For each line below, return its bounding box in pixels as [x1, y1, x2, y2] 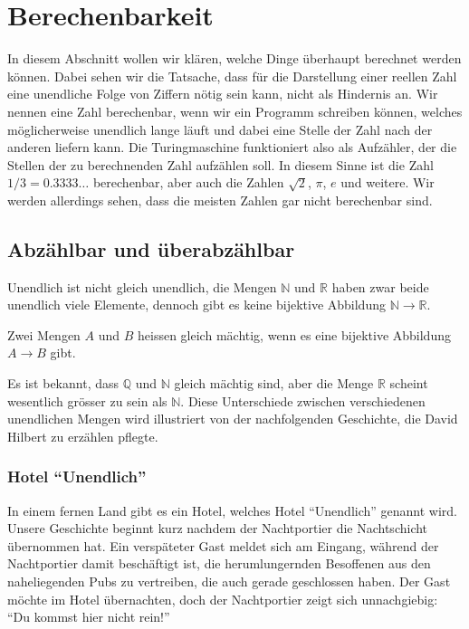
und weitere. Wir [340, 173, 435, 192]
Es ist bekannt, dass [7, 374, 120, 393]
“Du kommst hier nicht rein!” [7, 607, 170, 626]
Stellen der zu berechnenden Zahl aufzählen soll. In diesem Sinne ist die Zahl [7, 155, 434, 174]
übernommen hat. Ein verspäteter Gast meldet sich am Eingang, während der [7, 536, 439, 555]
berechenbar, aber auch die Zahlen [92, 173, 284, 192]
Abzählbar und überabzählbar [7, 234, 295, 262]
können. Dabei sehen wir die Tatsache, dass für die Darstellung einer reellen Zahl [7, 66, 457, 85]
